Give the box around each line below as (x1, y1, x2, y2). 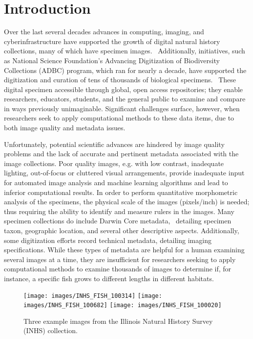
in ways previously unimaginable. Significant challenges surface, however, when (4, 103, 240, 113)
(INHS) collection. (23, 325, 78, 336)
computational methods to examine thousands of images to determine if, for (4, 264, 232, 274)
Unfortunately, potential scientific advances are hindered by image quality (4, 139, 225, 149)
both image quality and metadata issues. (4, 122, 126, 133)
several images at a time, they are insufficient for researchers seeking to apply (4, 254, 236, 264)
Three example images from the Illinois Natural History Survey (23, 315, 213, 326)
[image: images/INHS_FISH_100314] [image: (23, 292, 162, 299)
